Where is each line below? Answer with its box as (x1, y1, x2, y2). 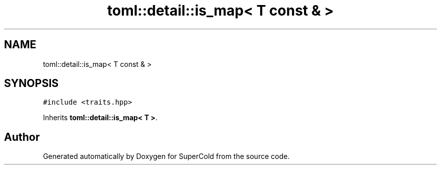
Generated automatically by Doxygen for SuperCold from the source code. (43, 152, 290, 161)
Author (4, 130, 40, 143)
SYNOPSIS (4, 77, 59, 90)
